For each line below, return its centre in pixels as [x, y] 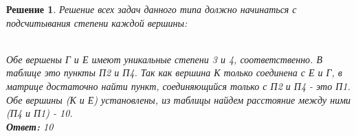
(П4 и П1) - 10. [40, 113]
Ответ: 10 [30, 126]
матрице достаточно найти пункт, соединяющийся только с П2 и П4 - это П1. [178, 86]
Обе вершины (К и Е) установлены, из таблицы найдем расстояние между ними [179, 99]
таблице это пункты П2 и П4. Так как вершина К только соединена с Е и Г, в [174, 72]
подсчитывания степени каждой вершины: [97, 22]
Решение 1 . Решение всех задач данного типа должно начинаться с [152, 9]
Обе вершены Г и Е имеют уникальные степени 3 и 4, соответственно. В [164, 59]
